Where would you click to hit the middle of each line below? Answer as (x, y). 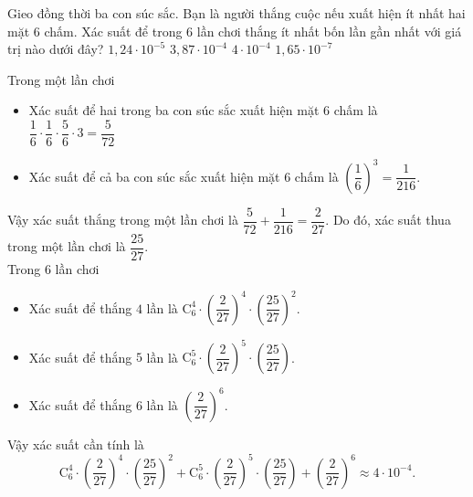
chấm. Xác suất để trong (113, 31)
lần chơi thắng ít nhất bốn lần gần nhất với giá (329, 31)
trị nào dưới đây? (56, 49)
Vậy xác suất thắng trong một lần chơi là (123, 219)
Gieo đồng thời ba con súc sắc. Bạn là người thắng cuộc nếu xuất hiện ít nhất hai (236, 13)
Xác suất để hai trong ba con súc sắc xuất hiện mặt (174, 110)
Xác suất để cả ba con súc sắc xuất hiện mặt (154, 176)
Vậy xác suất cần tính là (76, 444)
